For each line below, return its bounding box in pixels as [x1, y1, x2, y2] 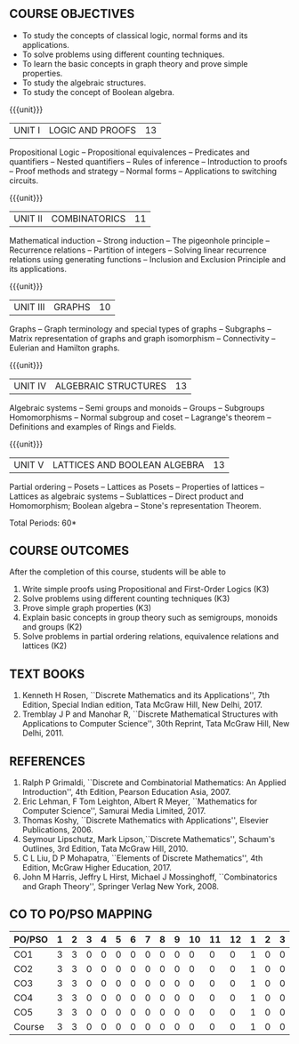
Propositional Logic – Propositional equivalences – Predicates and [9, 147, 251, 157]
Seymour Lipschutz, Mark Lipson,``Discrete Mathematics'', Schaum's [21, 834, 276, 845]
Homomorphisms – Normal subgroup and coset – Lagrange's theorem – [9, 412, 271, 422]
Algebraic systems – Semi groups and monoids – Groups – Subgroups [9, 402, 265, 413]
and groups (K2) [21, 622, 83, 632]
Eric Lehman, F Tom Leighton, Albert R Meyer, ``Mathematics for [21, 796, 258, 807]
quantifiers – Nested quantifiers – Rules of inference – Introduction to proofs [9, 156, 287, 166]
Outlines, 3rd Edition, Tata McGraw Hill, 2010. [21, 843, 189, 855]
